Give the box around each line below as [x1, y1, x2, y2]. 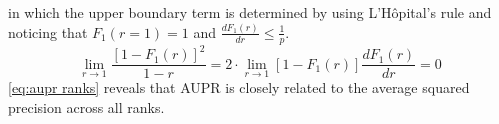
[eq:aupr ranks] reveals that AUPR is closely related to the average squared [8, 77, 470, 98]
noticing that [8, 21, 88, 42]
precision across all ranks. [8, 96, 165, 117]
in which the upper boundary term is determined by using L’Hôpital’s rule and [8, 2, 492, 22]
